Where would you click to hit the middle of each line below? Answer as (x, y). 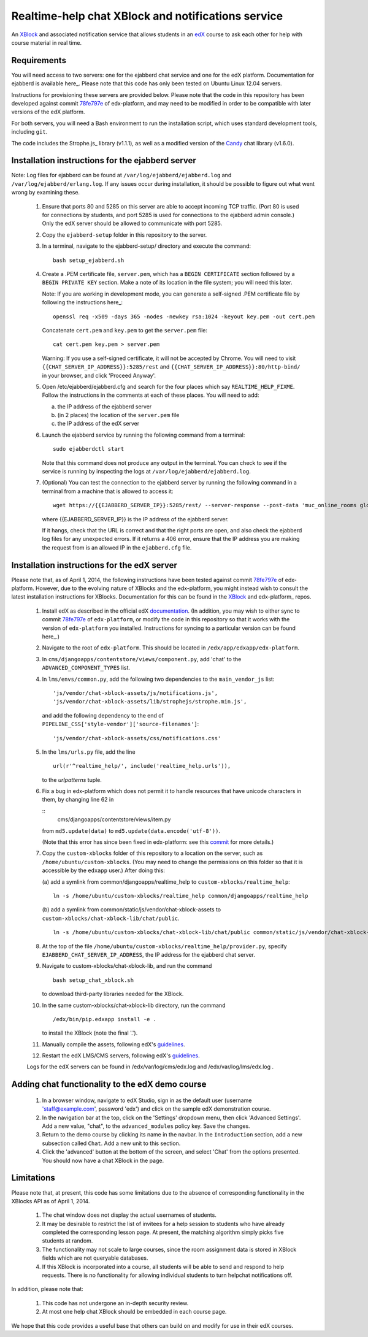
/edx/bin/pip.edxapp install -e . (105, 1019)
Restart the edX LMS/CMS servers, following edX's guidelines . (121, 1055)
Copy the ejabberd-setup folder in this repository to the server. (125, 235)
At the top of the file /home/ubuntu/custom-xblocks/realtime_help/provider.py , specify (165, 946)
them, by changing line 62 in (78, 800)
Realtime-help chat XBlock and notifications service (147, 16)
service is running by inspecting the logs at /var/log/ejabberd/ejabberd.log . (147, 472)
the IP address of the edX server (98, 424)
